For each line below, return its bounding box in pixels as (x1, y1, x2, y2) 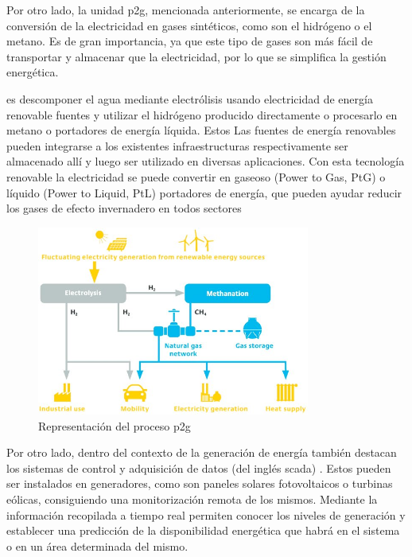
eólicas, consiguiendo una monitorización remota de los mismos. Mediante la (6, 490, 378, 507)
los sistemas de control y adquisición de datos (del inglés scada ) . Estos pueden (6, 459, 391, 476)
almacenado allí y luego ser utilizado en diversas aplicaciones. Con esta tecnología (6, 153, 405, 169)
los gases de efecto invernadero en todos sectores (6, 200, 242, 216)
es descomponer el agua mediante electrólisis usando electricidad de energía (6, 90, 373, 107)
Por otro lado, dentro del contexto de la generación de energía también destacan (6, 444, 397, 461)
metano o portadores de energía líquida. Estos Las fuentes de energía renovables (6, 122, 396, 138)
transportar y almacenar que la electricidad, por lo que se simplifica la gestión (6, 48, 387, 64)
